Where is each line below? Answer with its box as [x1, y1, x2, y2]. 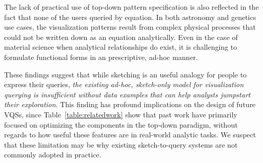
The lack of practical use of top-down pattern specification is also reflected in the [4, 2, 259, 12]
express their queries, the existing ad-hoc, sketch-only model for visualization [4, 79, 244, 90]
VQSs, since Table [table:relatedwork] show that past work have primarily [4, 109, 237, 119]
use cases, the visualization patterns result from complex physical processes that [4, 22, 256, 32]
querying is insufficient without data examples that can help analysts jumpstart [4, 89, 251, 99]
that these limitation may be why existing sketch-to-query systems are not [4, 139, 238, 150]
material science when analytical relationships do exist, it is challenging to [4, 42, 237, 52]
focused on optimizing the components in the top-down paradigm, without [4, 119, 238, 130]
